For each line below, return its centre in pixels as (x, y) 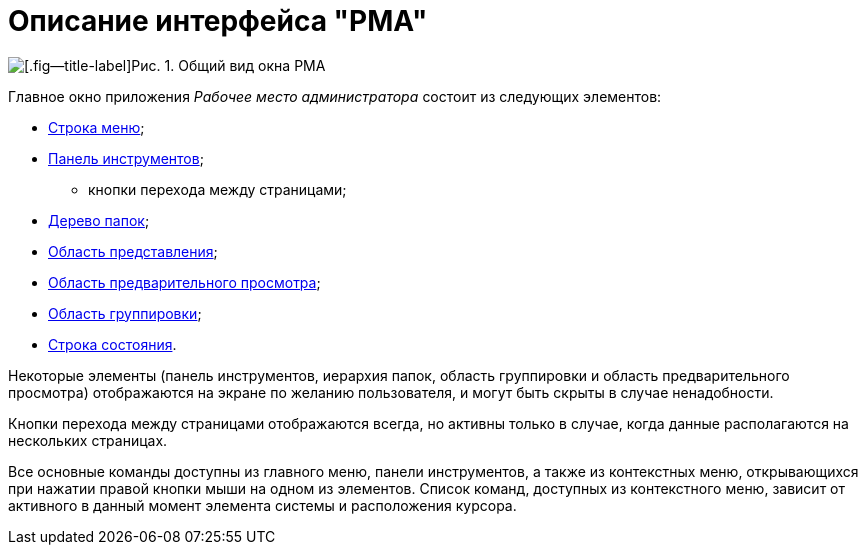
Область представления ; (133, 251)
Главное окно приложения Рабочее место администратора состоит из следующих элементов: (335, 96)
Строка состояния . (112, 344)
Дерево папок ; (99, 220)
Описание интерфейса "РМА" (218, 21)
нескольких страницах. (88, 440)
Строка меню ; (96, 127)
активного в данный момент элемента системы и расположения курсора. (262, 505)
